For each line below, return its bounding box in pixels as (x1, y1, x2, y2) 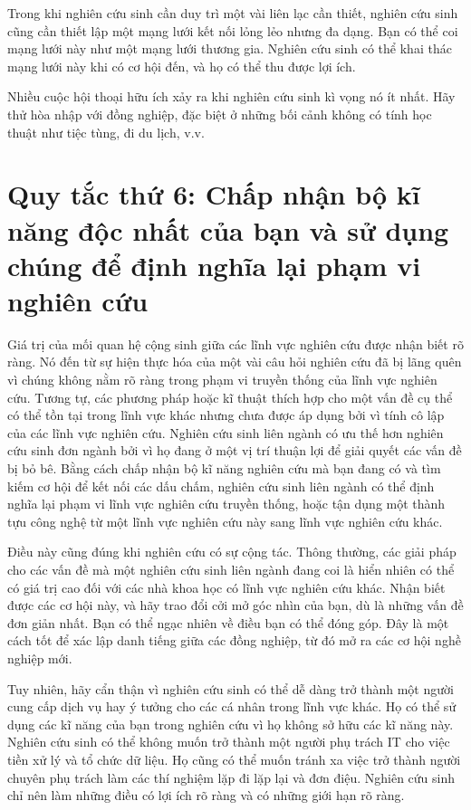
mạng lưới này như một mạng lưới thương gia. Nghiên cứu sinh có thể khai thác (7, 39, 452, 58)
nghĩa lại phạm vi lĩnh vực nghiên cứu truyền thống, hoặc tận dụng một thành (7, 494, 446, 513)
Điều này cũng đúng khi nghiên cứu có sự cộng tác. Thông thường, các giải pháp (7, 542, 457, 561)
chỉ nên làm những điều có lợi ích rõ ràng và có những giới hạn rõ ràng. (7, 786, 405, 805)
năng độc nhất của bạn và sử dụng (7, 211, 449, 248)
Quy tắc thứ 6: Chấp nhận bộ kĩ (7, 176, 420, 213)
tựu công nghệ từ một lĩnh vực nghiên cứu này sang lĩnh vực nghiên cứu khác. (7, 511, 443, 530)
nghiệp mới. (7, 648, 72, 667)
